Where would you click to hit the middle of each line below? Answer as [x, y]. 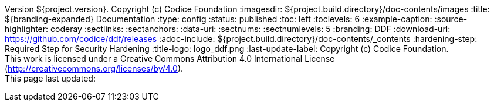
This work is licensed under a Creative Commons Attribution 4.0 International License [170, 59]
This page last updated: [50, 78]
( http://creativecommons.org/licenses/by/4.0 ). [94, 68]
